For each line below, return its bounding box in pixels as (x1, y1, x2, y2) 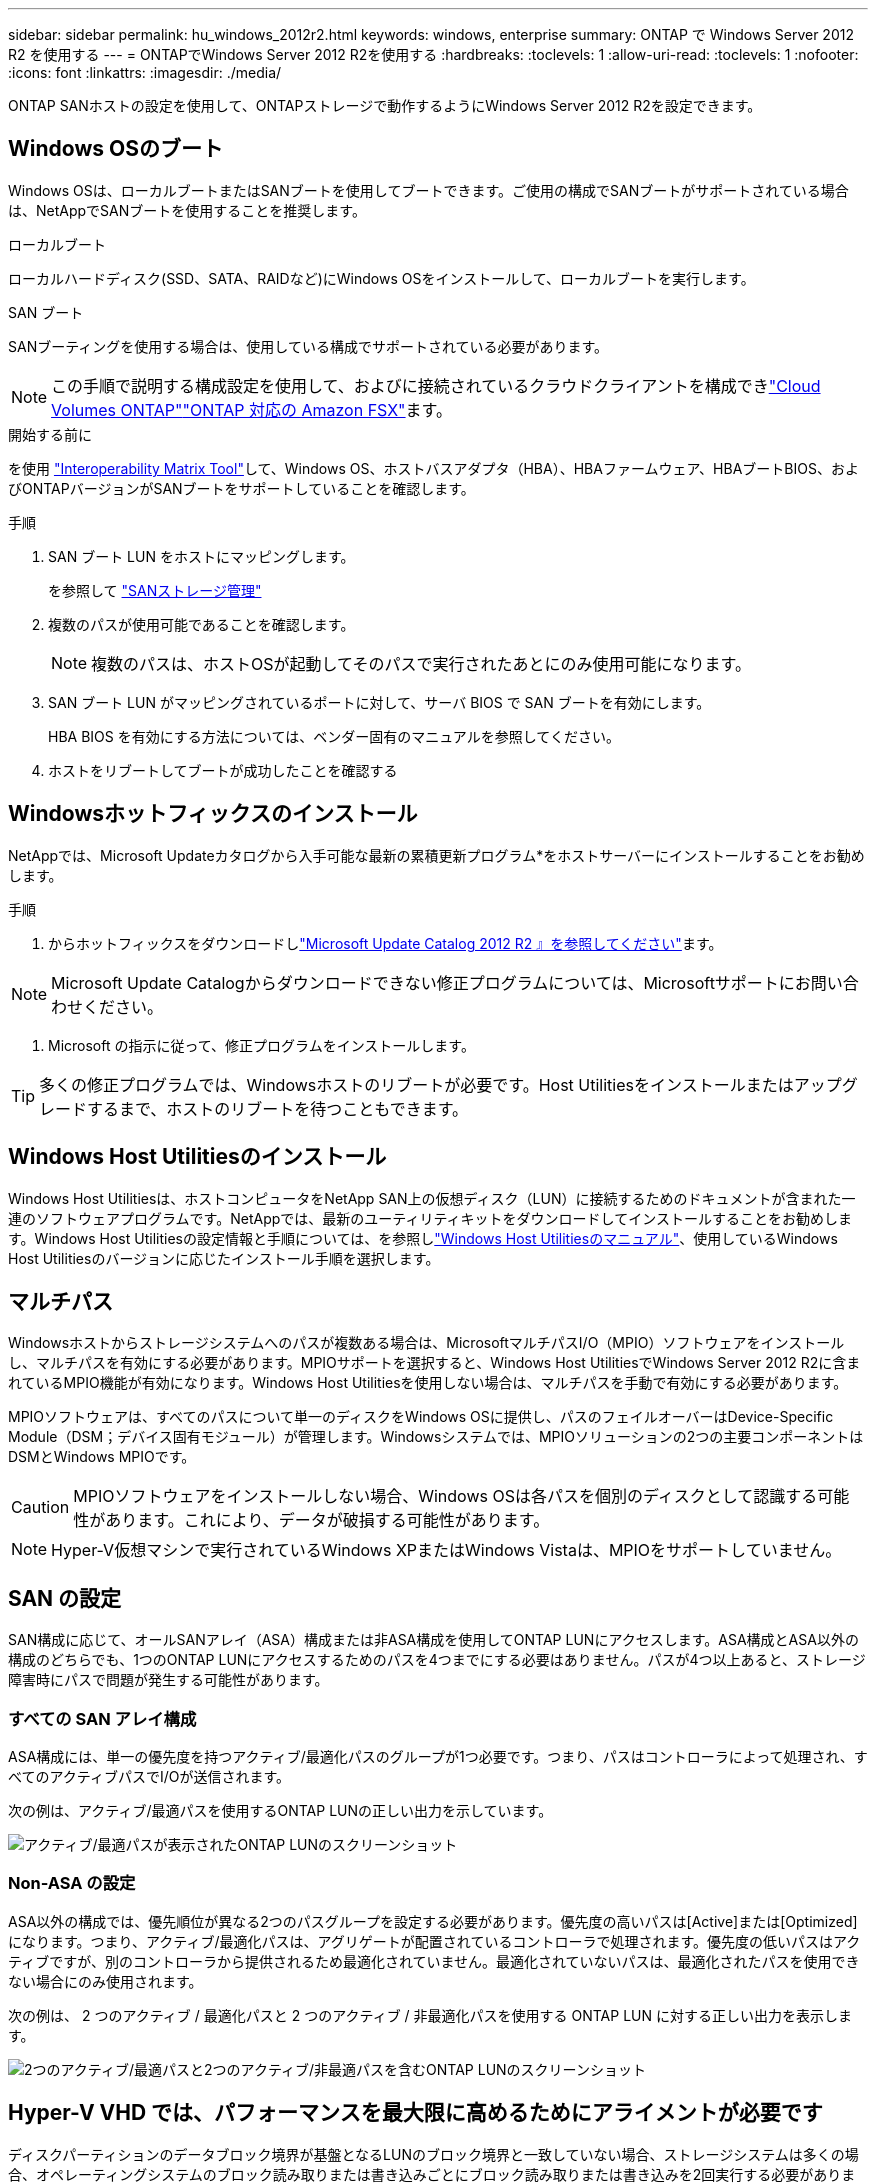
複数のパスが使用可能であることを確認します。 (48, 615, 355, 633)
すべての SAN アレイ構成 (8, 1708, 197, 1729)
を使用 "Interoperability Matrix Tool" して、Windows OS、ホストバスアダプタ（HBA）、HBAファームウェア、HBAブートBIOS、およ (8, 459, 859, 477)
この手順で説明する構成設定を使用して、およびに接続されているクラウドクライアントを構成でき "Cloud (51, 375, 821, 396)
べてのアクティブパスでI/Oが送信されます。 (8, 1767, 291, 1785)
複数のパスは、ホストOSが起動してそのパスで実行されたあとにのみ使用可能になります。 (91, 653, 752, 674)
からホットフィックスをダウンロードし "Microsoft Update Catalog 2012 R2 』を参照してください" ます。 (48, 934, 723, 952)
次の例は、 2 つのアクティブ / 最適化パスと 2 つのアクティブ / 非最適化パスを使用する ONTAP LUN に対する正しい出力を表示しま (8, 2006, 852, 2024)
